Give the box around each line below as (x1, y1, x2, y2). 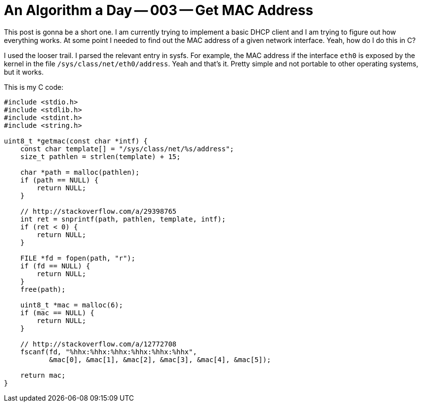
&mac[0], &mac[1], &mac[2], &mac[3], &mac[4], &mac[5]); (49, 355, 271, 364)
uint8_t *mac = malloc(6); (20, 301, 123, 309)
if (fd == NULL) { (20, 262, 91, 270)
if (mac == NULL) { (20, 308, 95, 317)
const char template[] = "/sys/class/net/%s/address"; (20, 144, 234, 153)
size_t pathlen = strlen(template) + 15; (20, 152, 181, 161)
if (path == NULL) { (20, 176, 98, 184)
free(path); (20, 285, 66, 293)
